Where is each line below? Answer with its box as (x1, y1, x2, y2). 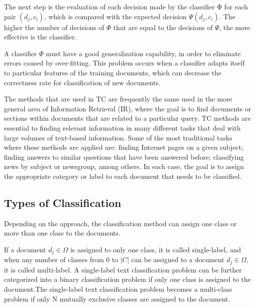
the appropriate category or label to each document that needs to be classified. (4, 171, 242, 181)
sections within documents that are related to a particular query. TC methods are (4, 113, 251, 123)
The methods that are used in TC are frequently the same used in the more (4, 94, 232, 104)
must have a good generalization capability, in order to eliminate (46, 48, 241, 58)
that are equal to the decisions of (113, 22, 213, 32)
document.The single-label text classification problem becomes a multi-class (4, 283, 232, 294)
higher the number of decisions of (4, 22, 104, 32)
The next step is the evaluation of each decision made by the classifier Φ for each (4, 1, 248, 11)
